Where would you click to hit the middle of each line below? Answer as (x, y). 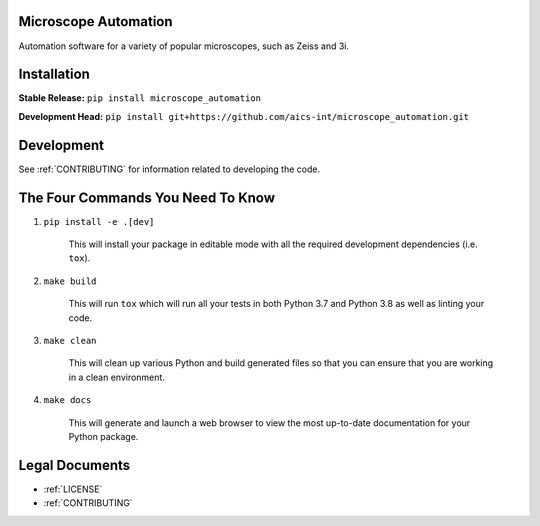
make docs (67, 400)
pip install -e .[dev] (99, 221)
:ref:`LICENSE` (73, 489)
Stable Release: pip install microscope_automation (140, 98)
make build (70, 281)
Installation (54, 74)
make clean (70, 340)
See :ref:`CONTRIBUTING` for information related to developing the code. (169, 169)
